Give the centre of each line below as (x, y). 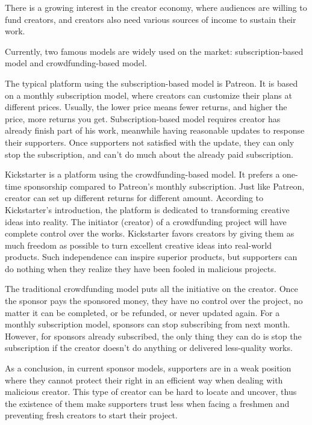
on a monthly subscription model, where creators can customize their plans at (148, 95)
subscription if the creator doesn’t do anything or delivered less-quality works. (149, 348)
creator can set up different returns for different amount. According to (134, 198)
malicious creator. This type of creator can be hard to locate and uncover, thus (151, 392)
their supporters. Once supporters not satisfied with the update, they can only (150, 142)
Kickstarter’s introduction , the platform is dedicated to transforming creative (147, 209)
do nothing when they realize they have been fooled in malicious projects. (141, 268)
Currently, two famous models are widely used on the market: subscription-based (154, 51)
